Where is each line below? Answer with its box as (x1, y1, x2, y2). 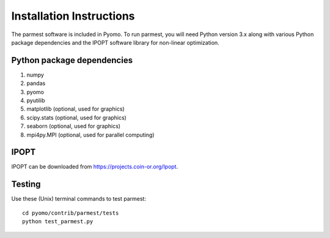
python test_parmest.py (22, 218, 94, 225)
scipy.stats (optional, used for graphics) (26, 114, 127, 121)
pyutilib (26, 97, 45, 104)
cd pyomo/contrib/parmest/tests (22, 209, 119, 217)
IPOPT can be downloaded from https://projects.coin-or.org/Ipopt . (11, 163, 178, 171)
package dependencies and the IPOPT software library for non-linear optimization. (11, 39, 219, 46)
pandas (26, 80, 46, 87)
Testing (11, 179, 41, 190)
